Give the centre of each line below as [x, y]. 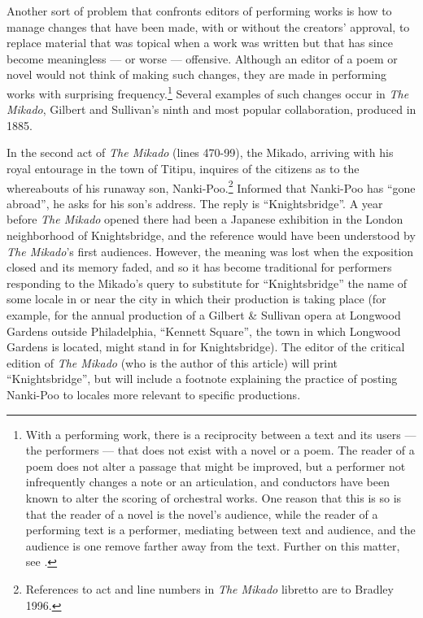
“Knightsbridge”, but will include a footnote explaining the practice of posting [202, 379]
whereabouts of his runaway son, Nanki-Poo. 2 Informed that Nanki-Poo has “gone [211, 186]
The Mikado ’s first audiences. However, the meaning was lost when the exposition [210, 251]
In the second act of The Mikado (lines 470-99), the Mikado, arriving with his [200, 152]
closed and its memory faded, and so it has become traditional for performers [199, 267]
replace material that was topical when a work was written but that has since [200, 43]
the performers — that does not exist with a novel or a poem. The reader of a [220, 450]
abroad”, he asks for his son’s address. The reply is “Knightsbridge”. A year [195, 203]
